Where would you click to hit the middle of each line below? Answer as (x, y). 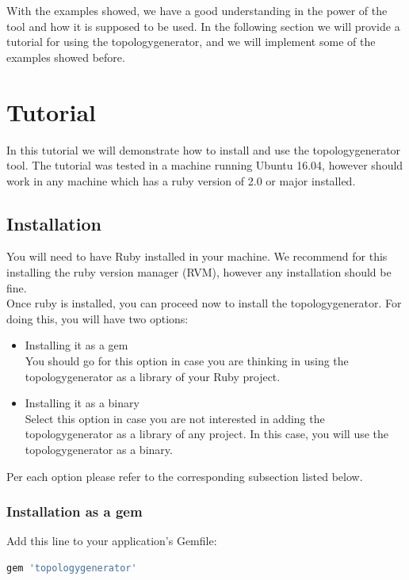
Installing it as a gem (76, 345)
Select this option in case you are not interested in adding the (175, 418)
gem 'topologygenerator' (72, 569)
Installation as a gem (75, 511)
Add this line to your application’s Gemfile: (112, 541)
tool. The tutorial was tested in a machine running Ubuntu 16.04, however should (205, 165)
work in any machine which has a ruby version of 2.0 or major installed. (181, 180)
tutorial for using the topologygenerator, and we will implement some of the (191, 42)
